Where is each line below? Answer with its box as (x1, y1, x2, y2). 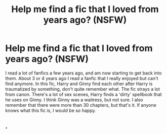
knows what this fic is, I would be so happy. (5, 107, 96, 113)
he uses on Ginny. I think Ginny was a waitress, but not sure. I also (5, 97, 143, 103)
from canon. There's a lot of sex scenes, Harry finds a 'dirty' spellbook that (5, 91, 162, 97)
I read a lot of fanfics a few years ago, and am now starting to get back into (5, 70, 162, 76)
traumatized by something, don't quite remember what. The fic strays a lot (5, 86, 160, 92)
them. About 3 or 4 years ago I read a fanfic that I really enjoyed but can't (5, 75, 158, 81)
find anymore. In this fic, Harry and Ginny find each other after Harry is (5, 81, 153, 87)
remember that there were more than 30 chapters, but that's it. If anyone (5, 102, 157, 108)
